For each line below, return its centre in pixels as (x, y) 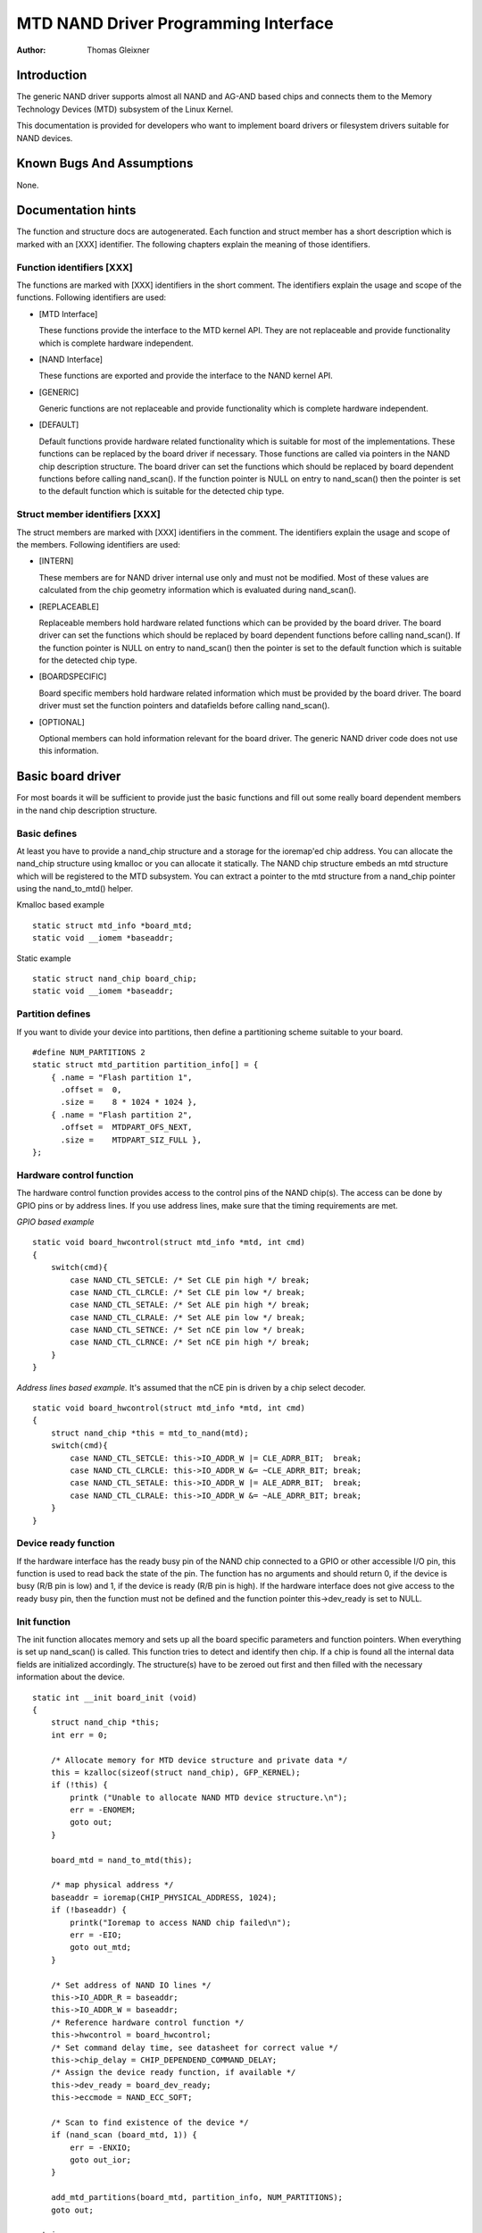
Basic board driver (69, 777)
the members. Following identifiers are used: (98, 544)
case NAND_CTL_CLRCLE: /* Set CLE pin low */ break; (187, 1292)
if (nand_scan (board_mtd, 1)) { (124, 2135)
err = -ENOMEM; (103, 1810)
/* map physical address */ (112, 1885)
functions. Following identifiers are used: (91, 297)
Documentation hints (76, 210)
